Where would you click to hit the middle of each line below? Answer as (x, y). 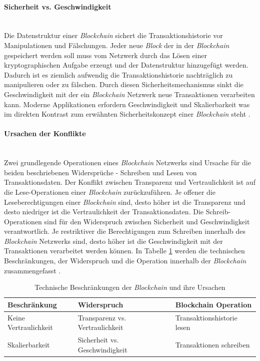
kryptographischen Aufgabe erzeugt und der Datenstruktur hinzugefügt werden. (126, 65)
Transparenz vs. (102, 317)
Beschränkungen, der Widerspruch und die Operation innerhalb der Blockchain (125, 261)
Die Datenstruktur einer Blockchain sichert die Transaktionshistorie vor (113, 35)
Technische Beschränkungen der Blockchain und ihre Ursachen (130, 287)
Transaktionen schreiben (212, 344)
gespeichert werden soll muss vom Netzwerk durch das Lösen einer (105, 55)
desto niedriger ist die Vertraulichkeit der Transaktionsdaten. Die (104, 212)
